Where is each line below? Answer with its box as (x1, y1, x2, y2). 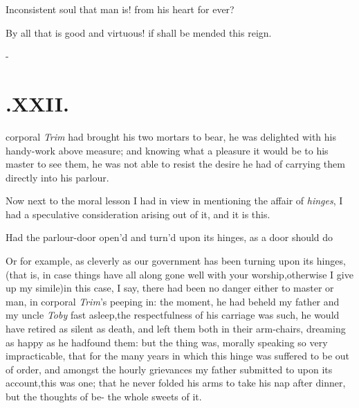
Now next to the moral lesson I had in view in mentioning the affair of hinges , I (6, 193, 343, 208)
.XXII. (6, 89, 69, 117)
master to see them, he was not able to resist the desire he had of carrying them (6, 157, 345, 171)
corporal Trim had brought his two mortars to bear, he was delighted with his (6, 129, 336, 143)
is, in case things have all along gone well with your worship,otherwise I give (30, 267, 353, 281)
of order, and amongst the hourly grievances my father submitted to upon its (6, 362, 333, 376)
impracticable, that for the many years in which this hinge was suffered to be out (6, 348, 350, 363)
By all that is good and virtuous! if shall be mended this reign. (6, 25, 272, 39)
